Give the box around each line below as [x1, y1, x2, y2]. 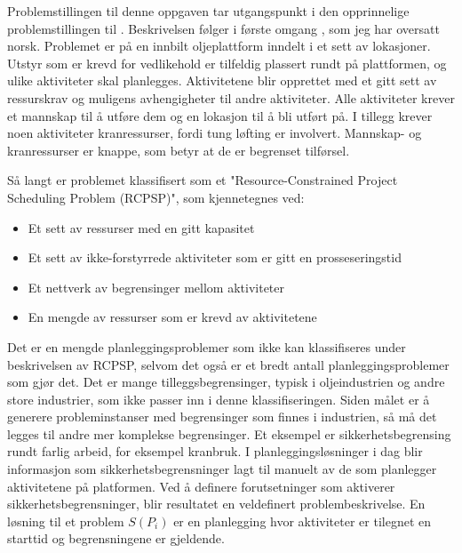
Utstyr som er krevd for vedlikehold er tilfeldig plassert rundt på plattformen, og [7, 53, 447, 72]
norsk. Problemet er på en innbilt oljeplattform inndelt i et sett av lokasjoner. [7, 36, 431, 55]
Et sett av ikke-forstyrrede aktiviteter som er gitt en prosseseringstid [28, 248, 402, 267]
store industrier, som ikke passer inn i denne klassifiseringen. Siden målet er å [7, 389, 430, 408]
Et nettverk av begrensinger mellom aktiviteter [28, 277, 284, 296]
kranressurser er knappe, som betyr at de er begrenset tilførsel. [7, 140, 350, 159]
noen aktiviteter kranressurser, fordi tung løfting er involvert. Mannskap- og [7, 124, 422, 142]
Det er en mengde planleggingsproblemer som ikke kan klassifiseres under [7, 337, 406, 356]
